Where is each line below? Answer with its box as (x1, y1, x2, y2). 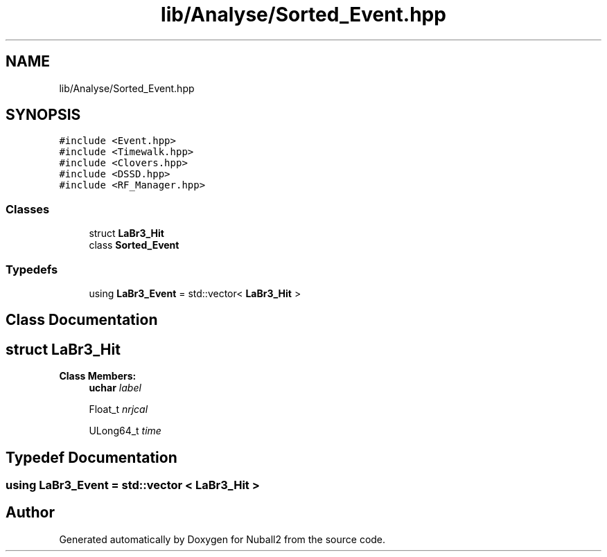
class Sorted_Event (89, 239, 179, 251)
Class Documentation (6, 311, 158, 329)
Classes (6, 202, 50, 216)
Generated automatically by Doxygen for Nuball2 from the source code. (59, 533, 386, 545)
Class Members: (59, 370, 137, 382)
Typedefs (6, 262, 58, 276)
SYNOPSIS (6, 106, 81, 124)
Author (6, 504, 55, 522)
